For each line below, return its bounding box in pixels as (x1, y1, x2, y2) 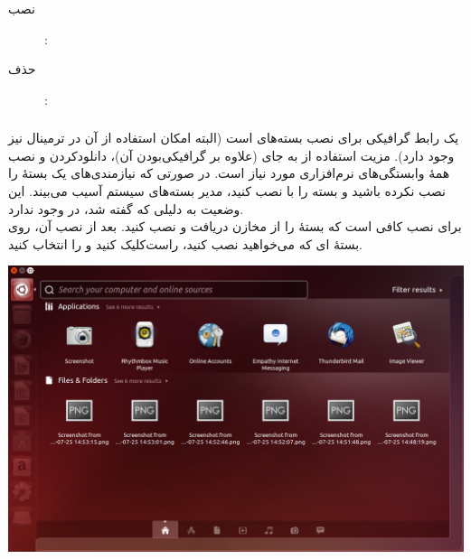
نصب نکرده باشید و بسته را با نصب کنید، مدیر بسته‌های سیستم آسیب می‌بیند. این (8, 182, 446, 200)
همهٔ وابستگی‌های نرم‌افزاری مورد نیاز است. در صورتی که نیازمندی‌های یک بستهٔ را (8, 163, 450, 182)
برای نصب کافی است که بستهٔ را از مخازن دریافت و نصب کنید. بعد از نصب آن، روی (8, 217, 462, 236)
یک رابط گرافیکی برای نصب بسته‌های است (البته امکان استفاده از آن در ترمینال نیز (8, 128, 459, 147)
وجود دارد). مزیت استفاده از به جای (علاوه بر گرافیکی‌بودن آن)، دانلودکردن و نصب (8, 145, 455, 164)
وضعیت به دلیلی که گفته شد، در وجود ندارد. (8, 199, 244, 218)
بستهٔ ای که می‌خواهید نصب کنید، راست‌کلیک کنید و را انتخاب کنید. (8, 234, 363, 253)
